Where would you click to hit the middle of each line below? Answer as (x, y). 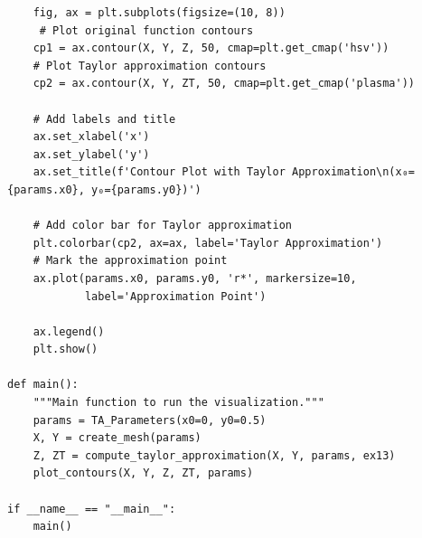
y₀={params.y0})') (146, 189)
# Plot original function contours (146, 30)
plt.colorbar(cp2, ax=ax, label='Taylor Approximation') (208, 243)
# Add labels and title (104, 119)
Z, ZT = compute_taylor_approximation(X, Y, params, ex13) (214, 455)
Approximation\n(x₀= (353, 172)
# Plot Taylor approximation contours (150, 66)
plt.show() (66, 349)
